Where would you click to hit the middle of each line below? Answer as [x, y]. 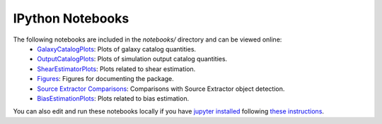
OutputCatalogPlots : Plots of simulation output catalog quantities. [132, 59]
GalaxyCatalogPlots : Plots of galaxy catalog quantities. [117, 49]
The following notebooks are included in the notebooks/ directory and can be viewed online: [147, 39]
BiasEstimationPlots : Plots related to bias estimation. [113, 98]
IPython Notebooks [71, 18]
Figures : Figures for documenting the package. [106, 79]
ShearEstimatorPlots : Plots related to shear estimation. [116, 69]
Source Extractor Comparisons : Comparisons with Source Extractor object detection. [161, 89]
